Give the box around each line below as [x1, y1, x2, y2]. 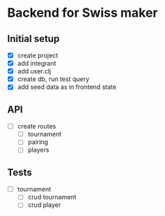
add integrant [17, 59, 57, 68]
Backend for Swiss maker [7, 5, 159, 21]
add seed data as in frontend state [17, 82, 117, 92]
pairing [27, 138, 49, 146]
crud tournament [27, 193, 77, 201]
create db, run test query [17, 75, 89, 83]
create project [17, 51, 58, 59]
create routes [17, 122, 57, 131]
